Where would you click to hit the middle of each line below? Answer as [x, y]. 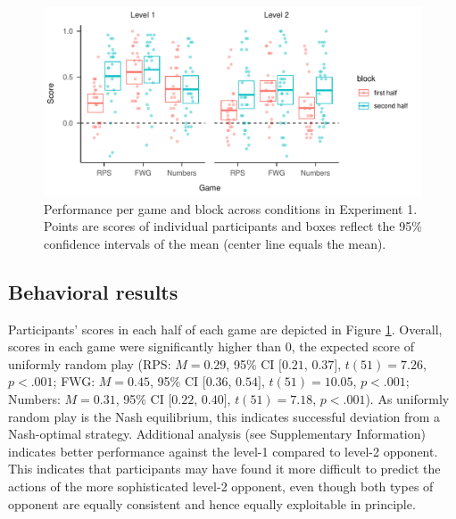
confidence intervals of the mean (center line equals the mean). [215, 243]
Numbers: [34, 398]
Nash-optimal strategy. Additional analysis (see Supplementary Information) [217, 434]
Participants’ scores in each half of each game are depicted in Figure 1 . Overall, [225, 329]
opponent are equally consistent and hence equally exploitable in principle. [212, 503]
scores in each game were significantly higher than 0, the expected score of [211, 346]
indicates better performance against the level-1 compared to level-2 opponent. [223, 451]
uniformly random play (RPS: [90, 363]
